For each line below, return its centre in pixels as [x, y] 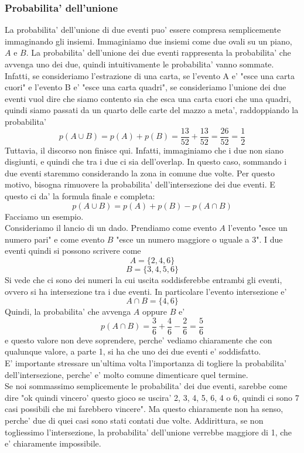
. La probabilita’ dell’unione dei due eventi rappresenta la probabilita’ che [158, 52]
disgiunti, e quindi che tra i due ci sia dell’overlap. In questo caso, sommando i [146, 161]
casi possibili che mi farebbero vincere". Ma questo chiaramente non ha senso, [144, 409]
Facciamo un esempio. [44, 216]
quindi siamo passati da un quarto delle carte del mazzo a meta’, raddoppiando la [152, 110]
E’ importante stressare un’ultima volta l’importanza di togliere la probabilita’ [146, 363]
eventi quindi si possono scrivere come [73, 251]
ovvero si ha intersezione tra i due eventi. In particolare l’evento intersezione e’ [146, 291]
